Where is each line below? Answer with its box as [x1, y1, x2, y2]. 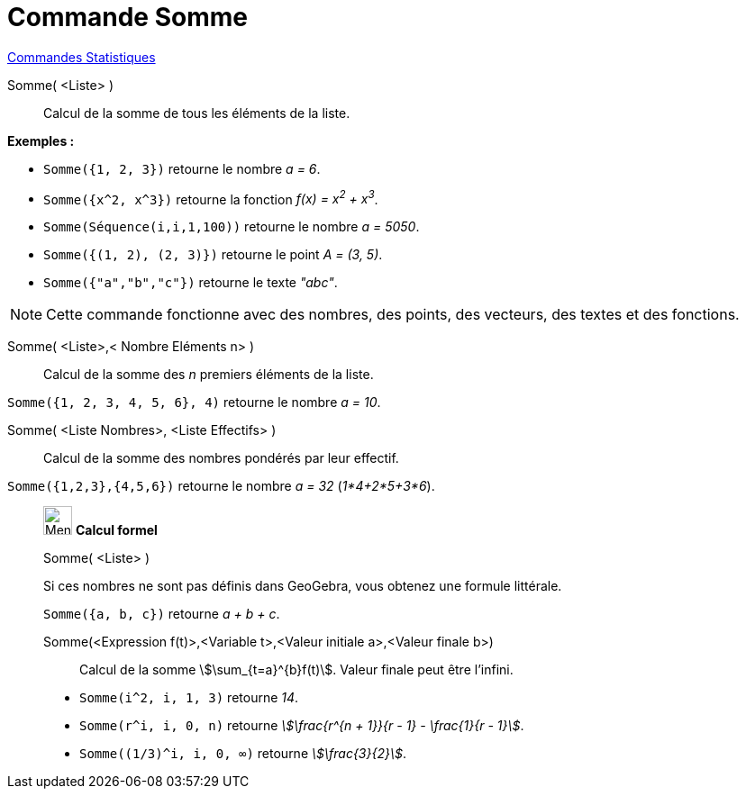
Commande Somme [7, 2, 248, 32]
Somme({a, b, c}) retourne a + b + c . [43, 606, 280, 622]
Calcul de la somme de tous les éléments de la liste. [43, 104, 350, 121]
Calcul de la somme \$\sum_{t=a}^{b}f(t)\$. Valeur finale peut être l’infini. [79, 662, 514, 678]
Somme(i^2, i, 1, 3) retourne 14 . [79, 690, 299, 706]
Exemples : [7, 132, 75, 149]
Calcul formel [75, 522, 158, 538]
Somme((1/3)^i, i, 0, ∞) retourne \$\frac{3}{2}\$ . [79, 746, 407, 762]
